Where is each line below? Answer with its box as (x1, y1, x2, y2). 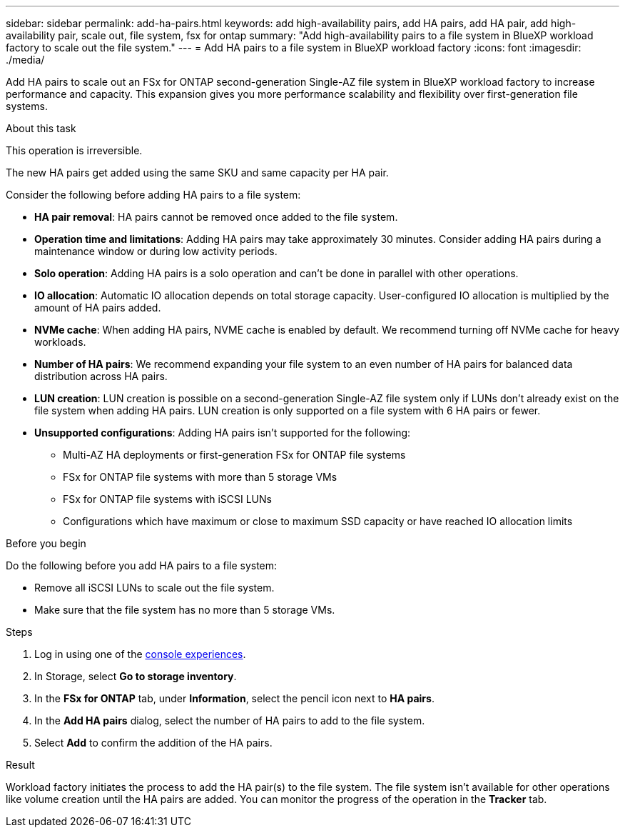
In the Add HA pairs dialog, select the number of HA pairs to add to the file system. (34, 714, 425, 727)
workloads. (34, 336, 86, 348)
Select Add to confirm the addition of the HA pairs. (34, 737, 273, 749)
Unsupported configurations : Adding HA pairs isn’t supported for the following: (34, 427, 411, 439)
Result (6, 759, 35, 771)
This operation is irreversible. (6, 144, 143, 156)
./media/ (6, 54, 45, 66)
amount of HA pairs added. (34, 301, 161, 314)
